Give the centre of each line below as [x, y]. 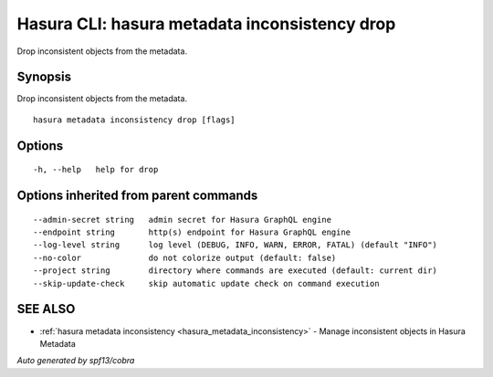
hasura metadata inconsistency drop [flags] [135, 120]
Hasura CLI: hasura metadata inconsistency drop [206, 24]
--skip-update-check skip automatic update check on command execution [206, 283]
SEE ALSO [46, 309]
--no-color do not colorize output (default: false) [185, 257]
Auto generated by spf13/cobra [76, 361]
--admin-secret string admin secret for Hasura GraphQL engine [183, 220]
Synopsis [44, 77]
